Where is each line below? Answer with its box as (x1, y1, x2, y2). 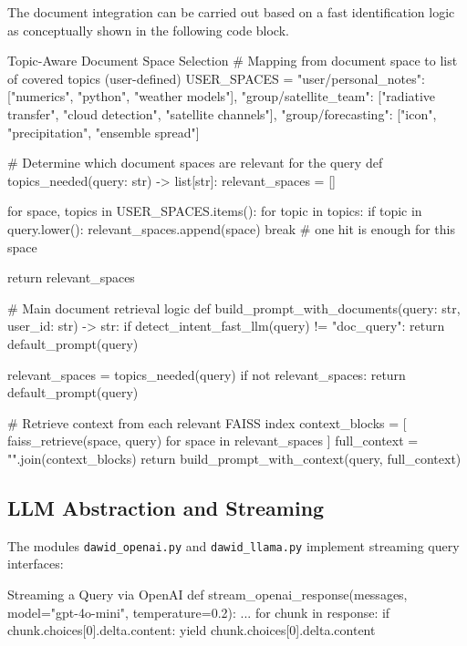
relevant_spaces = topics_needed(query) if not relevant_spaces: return (7, 364, 406, 384)
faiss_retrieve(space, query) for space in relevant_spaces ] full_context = (7, 431, 419, 450)
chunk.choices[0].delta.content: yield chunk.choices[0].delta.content (7, 620, 376, 640)
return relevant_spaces (7, 268, 135, 287)
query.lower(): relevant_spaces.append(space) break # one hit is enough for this (7, 219, 455, 238)
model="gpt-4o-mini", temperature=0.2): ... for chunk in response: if (7, 602, 390, 621)
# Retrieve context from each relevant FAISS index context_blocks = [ (7, 413, 407, 432)
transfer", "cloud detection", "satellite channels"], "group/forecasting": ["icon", (7, 104, 437, 123)
